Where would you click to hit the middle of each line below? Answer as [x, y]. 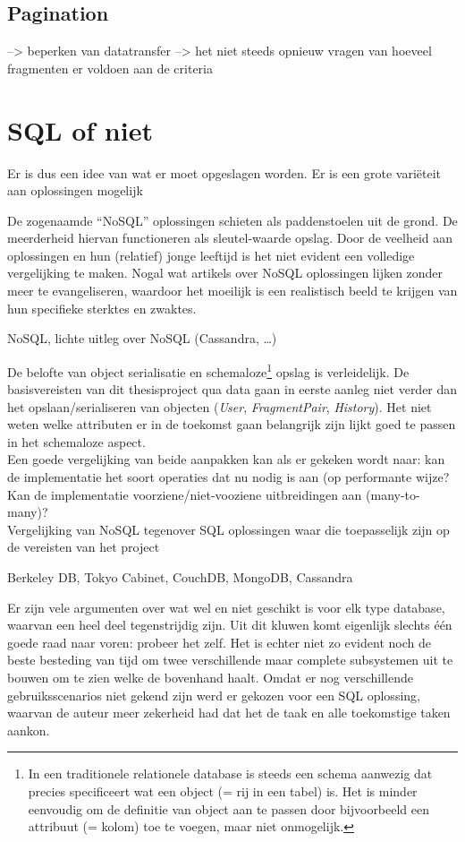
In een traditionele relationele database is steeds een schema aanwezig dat [230, 773]
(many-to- [393, 494]
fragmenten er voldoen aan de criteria [110, 68]
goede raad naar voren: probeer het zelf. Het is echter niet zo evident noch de [219, 642]
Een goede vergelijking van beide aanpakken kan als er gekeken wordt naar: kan [226, 459]
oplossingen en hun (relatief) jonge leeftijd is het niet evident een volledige [211, 255]
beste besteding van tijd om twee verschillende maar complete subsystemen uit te [230, 660]
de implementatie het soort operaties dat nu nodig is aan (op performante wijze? [228, 477]
